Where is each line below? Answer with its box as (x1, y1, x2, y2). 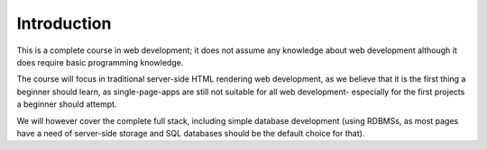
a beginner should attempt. (16, 99, 117, 110)
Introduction (16, 13, 112, 33)
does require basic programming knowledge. (16, 57, 184, 67)
